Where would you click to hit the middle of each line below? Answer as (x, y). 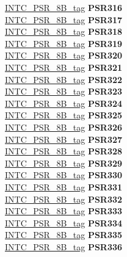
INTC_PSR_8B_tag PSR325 (64, 115)
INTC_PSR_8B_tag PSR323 (64, 91)
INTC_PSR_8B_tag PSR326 (64, 127)
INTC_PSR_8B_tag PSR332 (64, 199)
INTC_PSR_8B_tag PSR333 (64, 211)
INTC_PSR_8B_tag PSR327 (64, 139)
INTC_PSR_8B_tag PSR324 (64, 103)
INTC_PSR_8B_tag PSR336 (64, 246)
